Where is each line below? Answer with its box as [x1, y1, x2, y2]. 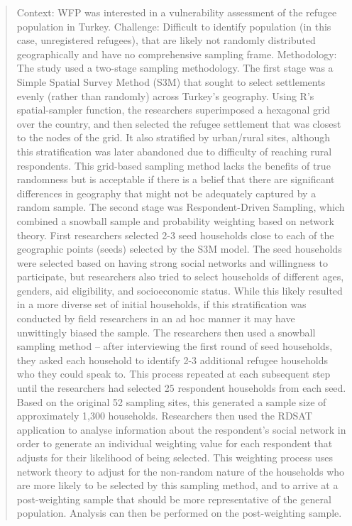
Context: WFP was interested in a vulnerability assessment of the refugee [16, 5, 337, 19]
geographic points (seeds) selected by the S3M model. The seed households [16, 241, 342, 256]
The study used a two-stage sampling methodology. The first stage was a [16, 60, 334, 75]
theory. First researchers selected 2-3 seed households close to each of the [16, 227, 334, 242]
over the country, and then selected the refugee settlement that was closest [16, 116, 341, 131]
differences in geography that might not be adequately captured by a [16, 185, 317, 200]
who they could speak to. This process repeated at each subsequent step [16, 366, 331, 381]
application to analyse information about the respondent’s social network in [16, 422, 346, 437]
